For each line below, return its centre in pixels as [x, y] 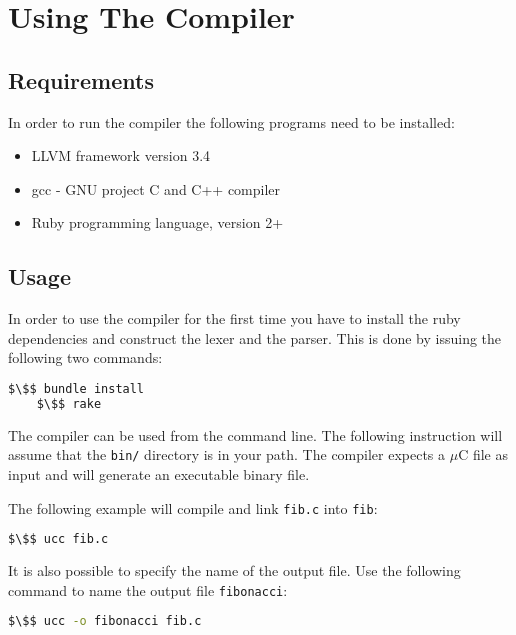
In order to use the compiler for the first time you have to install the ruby [234, 318]
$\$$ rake [69, 403]
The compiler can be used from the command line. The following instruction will [255, 434]
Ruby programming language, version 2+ [157, 222]
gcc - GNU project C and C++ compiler [156, 188]
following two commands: [85, 357]
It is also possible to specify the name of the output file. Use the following [234, 570]
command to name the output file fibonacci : [148, 589]
